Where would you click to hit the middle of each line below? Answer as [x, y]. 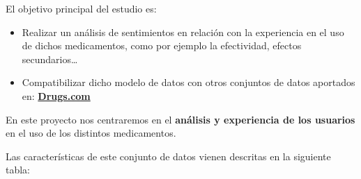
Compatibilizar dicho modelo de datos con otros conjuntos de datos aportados [189, 82]
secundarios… [50, 59]
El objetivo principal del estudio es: [81, 8]
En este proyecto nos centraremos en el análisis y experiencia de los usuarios [180, 119]
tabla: [18, 170]
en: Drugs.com [56, 95]
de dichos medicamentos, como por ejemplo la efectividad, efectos [162, 45]
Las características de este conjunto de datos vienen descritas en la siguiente [168, 156]
